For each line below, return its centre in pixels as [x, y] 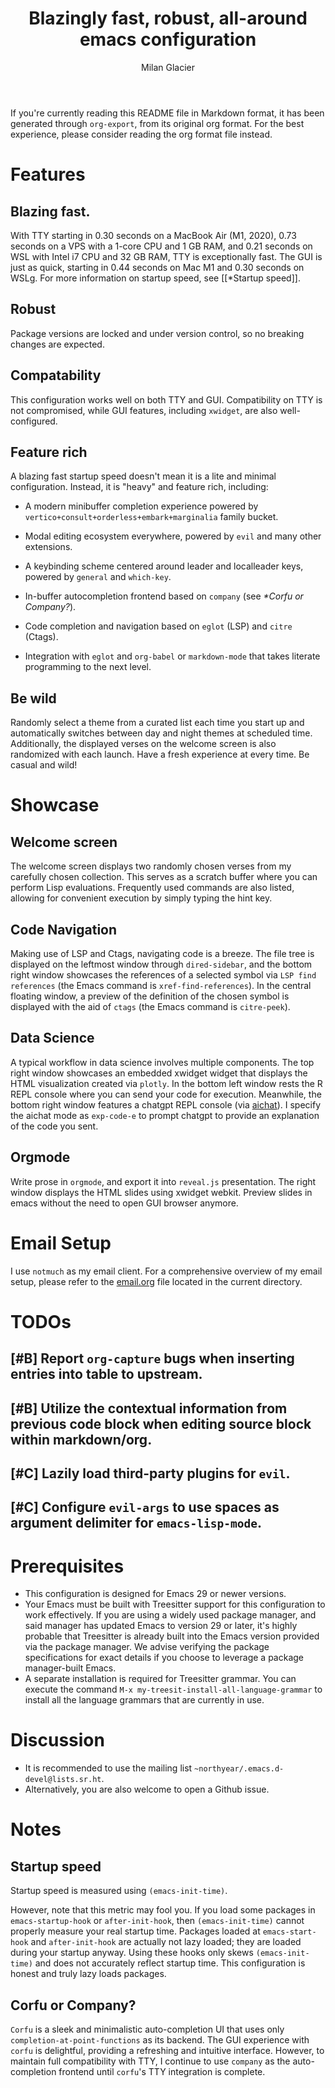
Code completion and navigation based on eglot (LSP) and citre [158, 626]
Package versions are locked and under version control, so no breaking [157, 333]
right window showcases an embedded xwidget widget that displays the [159, 1073]
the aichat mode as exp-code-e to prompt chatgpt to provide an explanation [165, 1115]
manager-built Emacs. [70, 1668]
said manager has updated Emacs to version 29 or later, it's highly [161, 1626]
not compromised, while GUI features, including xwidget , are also [144, 410]
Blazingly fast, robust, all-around [168, 18]
